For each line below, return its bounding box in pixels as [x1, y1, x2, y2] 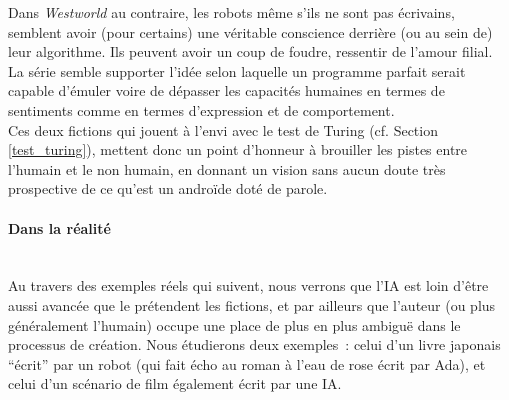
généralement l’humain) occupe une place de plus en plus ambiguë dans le [8, 314, 461, 335]
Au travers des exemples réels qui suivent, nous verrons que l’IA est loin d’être [8, 275, 489, 296]
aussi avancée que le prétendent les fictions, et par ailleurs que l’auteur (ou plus [8, 294, 496, 315]
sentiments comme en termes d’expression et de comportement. [8, 99, 395, 120]
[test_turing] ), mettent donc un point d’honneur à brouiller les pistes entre [8, 139, 468, 160]
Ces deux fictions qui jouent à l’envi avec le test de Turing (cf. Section [8, 119, 438, 140]
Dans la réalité [8, 217, 111, 238]
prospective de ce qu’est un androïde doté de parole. [8, 178, 328, 199]
